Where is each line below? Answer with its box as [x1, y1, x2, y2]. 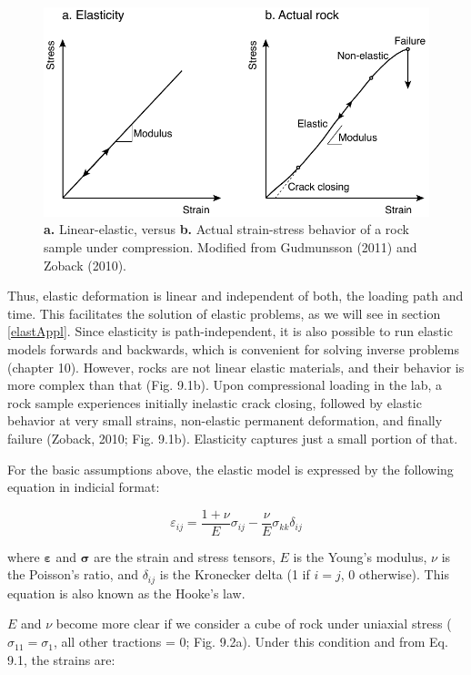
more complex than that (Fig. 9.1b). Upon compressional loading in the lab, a [7, 375, 443, 394]
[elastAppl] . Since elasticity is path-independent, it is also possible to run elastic [7, 322, 453, 341]
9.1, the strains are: [7, 649, 115, 669]
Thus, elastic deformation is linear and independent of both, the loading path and [7, 286, 464, 305]
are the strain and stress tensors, [94, 547, 276, 566]
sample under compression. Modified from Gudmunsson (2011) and [44, 238, 417, 257]
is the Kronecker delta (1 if [159, 565, 310, 584]
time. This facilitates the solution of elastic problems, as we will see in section [7, 303, 441, 322]
